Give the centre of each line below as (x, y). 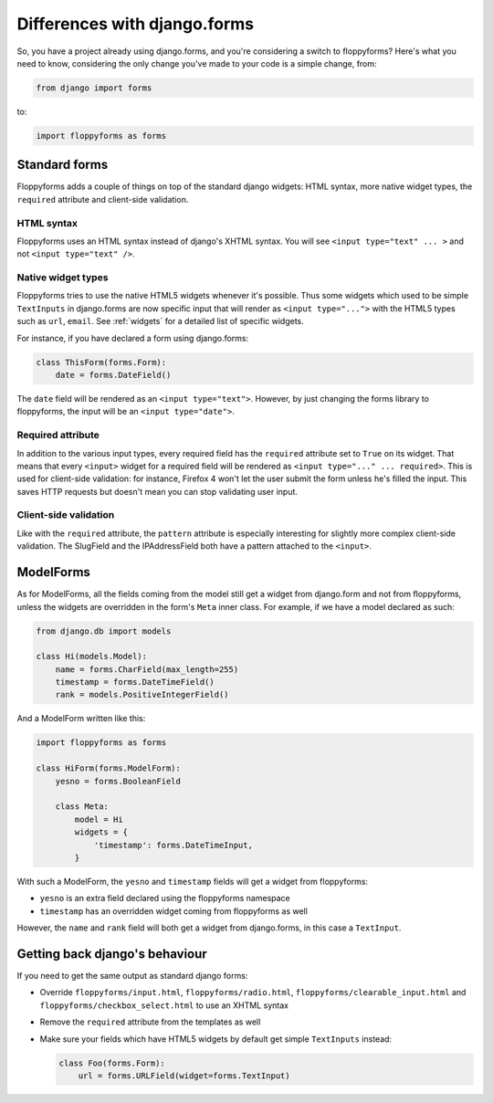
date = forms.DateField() (113, 375)
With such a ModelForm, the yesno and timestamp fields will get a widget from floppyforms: (193, 881)
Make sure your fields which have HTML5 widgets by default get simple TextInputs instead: (216, 1039)
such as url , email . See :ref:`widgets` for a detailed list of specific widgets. (161, 321)
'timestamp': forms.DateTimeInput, (173, 845)
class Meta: (82, 807)
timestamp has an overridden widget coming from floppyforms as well (173, 911)
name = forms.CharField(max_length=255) (147, 669)
